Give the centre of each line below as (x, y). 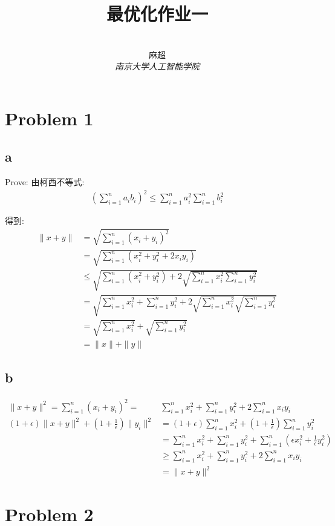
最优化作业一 (157, 14)
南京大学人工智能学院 (157, 66)
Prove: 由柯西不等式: (45, 182)
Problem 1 (49, 118)
